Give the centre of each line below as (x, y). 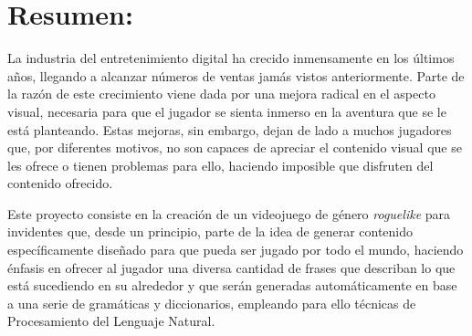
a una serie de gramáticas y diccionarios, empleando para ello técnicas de (212, 303)
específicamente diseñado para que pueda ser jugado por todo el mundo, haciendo (236, 250)
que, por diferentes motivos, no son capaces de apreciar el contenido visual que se (235, 147)
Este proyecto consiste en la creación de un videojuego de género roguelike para (229, 213)
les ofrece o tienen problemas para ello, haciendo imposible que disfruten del (220, 165)
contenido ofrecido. (60, 183)
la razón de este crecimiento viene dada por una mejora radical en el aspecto (221, 94)
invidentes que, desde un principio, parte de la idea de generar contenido (210, 231)
